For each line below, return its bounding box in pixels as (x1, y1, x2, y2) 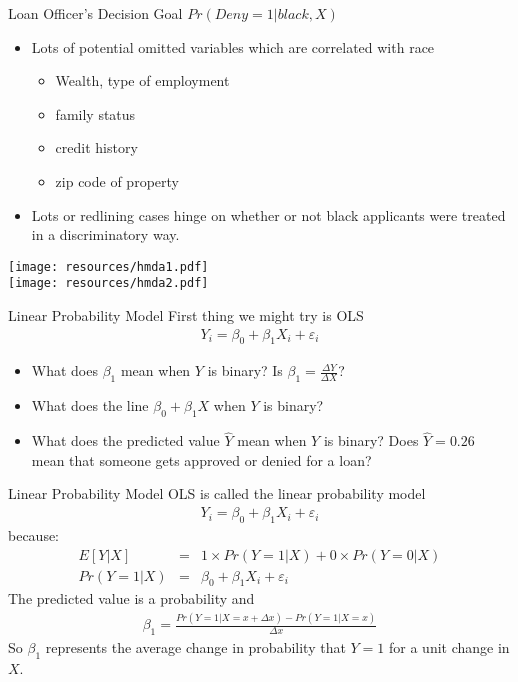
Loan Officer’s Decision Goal (8, 3, 183, 23)
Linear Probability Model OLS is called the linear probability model (8, 483, 426, 504)
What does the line (31, 395, 149, 416)
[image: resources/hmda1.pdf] (8, 259, 209, 274)
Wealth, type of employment (55, 70, 230, 91)
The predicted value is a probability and (8, 588, 255, 609)
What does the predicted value (31, 430, 220, 451)
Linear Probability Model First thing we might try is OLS (8, 305, 364, 326)
